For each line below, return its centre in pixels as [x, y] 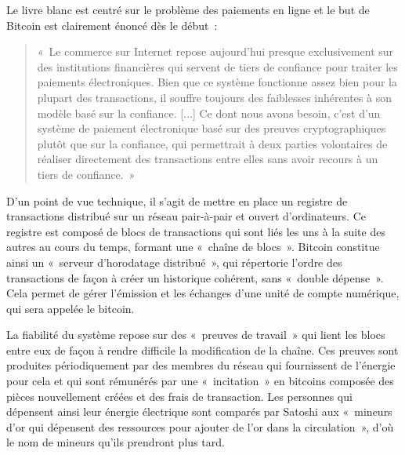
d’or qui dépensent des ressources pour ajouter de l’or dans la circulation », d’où [200, 426]
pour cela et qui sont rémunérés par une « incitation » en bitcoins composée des [200, 381]
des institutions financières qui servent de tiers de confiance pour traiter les [217, 66]
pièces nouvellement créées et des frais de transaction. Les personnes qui [179, 396]
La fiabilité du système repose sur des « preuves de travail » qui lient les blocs [196, 335]
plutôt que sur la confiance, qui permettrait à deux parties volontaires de [212, 143]
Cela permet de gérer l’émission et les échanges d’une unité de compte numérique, [203, 293]
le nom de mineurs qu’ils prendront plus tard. [116, 442]
